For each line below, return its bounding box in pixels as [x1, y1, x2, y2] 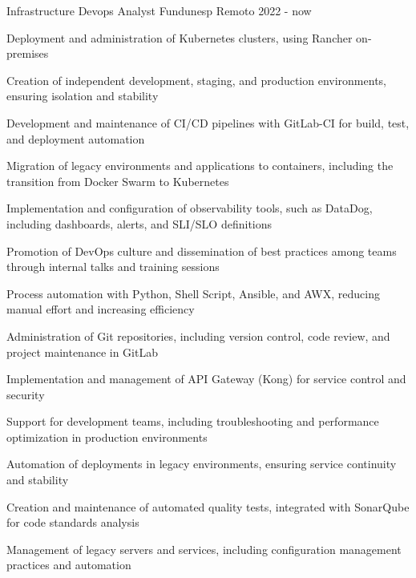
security [6, 386, 45, 402]
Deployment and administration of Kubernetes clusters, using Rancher [6, 29, 353, 46]
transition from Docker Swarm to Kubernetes [6, 172, 229, 189]
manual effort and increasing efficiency [6, 301, 195, 317]
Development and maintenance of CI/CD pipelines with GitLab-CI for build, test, [6, 114, 410, 131]
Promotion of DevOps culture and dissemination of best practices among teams [6, 242, 397, 259]
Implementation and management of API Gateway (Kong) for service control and [6, 370, 406, 387]
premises [6, 45, 49, 62]
